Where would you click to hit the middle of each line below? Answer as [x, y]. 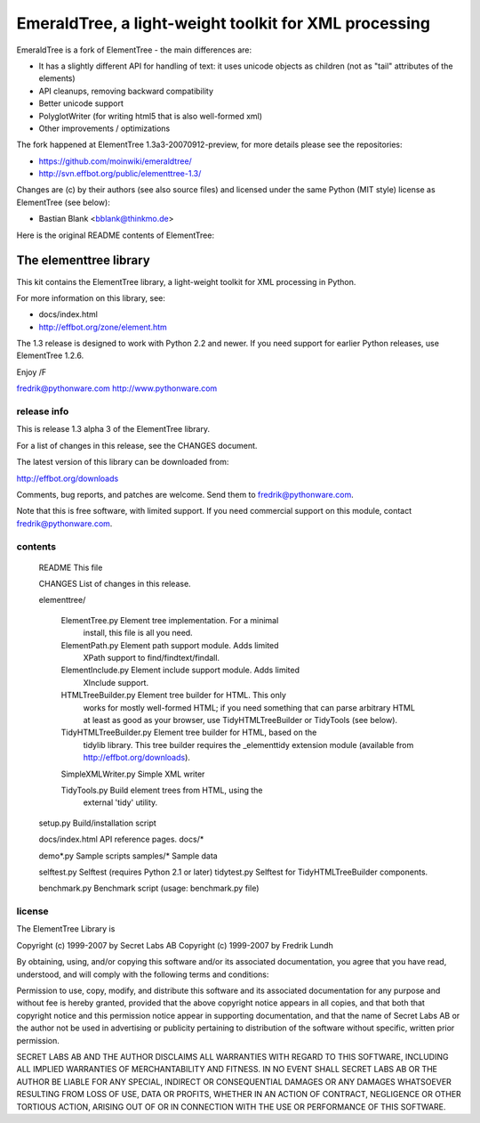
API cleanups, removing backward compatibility [126, 91]
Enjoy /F [32, 372]
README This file [71, 567]
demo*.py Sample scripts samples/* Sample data [128, 856]
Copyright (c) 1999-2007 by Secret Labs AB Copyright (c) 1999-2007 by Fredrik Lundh [175, 945]
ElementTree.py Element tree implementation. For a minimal [170, 620]
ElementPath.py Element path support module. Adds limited [170, 645]
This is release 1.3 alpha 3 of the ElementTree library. [113, 429]
